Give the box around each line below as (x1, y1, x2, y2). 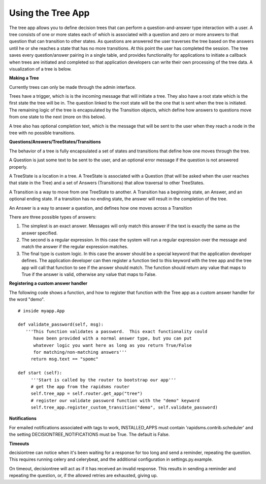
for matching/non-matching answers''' (33, 349, 128, 355)
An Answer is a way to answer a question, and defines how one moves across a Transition (9, 205, 192, 211)
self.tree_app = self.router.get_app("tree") (31, 391, 143, 397)
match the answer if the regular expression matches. (21, 244, 129, 250)
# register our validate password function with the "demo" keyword (31, 398, 200, 403)
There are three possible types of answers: (9, 214, 97, 220)
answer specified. (21, 230, 58, 236)
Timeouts (9, 441, 30, 447)
